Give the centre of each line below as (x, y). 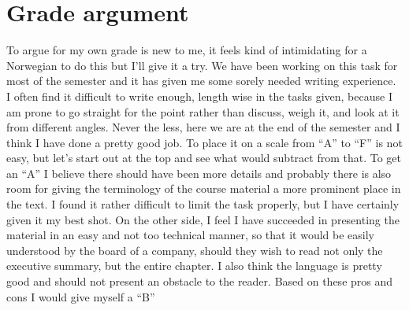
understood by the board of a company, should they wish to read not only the (195, 250)
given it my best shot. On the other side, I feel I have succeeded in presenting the (203, 219)
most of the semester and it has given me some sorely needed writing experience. (201, 81)
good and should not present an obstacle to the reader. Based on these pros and (200, 281)
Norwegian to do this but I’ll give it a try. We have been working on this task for (202, 65)
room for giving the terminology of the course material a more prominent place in (204, 188)
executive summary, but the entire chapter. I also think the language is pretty (194, 266)
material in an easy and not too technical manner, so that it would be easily (190, 235)
